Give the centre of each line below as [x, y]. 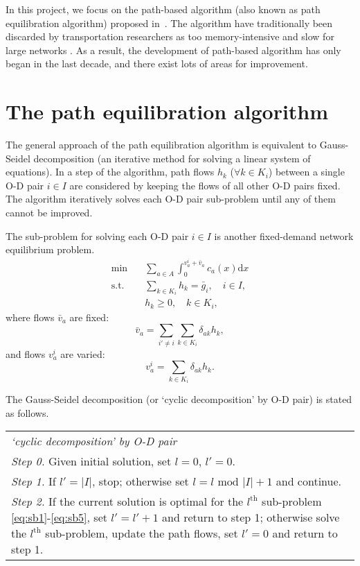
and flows [26, 353]
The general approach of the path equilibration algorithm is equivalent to [161, 145]
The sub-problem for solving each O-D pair [97, 235]
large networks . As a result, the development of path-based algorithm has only [173, 50]
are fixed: [89, 317]
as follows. [27, 412]
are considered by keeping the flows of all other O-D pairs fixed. [205, 185]
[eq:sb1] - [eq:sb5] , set [59, 517]
